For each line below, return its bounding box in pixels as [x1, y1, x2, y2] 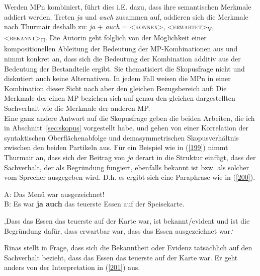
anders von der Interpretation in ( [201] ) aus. [4, 262, 140, 272]
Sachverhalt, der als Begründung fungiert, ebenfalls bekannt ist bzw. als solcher [4, 162, 249, 172]
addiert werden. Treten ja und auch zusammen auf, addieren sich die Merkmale [4, 11, 248, 22]
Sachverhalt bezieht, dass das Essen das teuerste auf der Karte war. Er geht [4, 252, 238, 262]
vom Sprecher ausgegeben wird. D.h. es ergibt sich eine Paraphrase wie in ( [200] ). [4, 172, 255, 182]
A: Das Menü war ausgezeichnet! [4, 188, 105, 199]
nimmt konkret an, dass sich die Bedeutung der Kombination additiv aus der [4, 53, 241, 64]
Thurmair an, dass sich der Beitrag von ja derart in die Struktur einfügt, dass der [4, 152, 256, 162]
